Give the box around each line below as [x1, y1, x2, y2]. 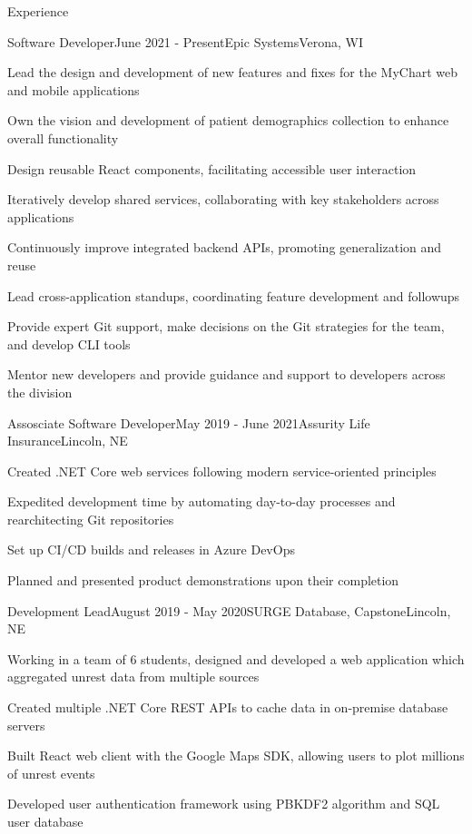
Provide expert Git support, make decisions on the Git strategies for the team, [7, 317, 445, 336]
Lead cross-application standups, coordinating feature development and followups [7, 286, 460, 305]
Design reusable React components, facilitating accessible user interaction [7, 159, 417, 178]
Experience [7, 2, 69, 20]
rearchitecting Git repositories [7, 509, 174, 528]
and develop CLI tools [7, 334, 131, 353]
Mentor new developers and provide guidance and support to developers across [7, 365, 446, 384]
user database [7, 812, 84, 830]
